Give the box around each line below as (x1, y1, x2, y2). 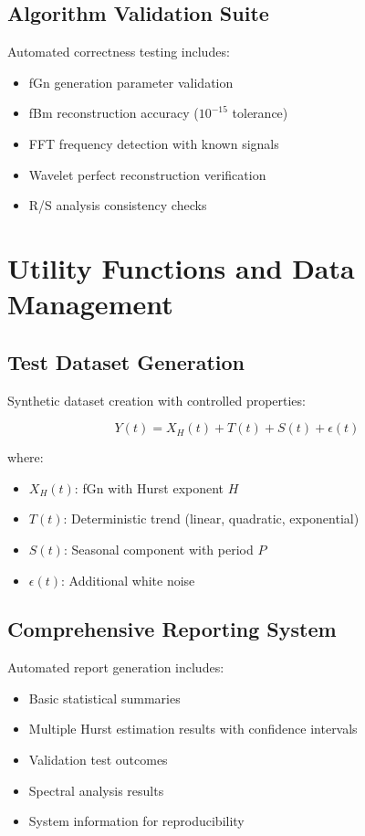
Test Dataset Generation (7, 347, 245, 376)
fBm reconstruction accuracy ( (28, 103, 199, 122)
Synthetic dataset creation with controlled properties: (7, 390, 306, 409)
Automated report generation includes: (7, 658, 224, 677)
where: (7, 448, 44, 467)
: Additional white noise (61, 570, 195, 589)
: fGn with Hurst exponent (74, 478, 224, 497)
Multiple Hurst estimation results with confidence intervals (28, 719, 358, 738)
